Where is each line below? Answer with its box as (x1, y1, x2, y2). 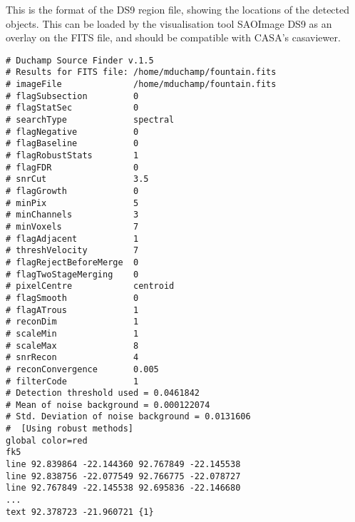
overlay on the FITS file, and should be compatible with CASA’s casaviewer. (6, 30, 341, 45)
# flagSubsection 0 (6, 91, 139, 101)
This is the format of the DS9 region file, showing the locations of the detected (6, 2, 350, 16)
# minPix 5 (6, 198, 139, 208)
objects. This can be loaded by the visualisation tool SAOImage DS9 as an (6, 16, 332, 31)
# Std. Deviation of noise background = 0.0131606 (6, 411, 251, 422)
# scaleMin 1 (6, 328, 139, 339)
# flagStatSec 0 (6, 103, 139, 113)
